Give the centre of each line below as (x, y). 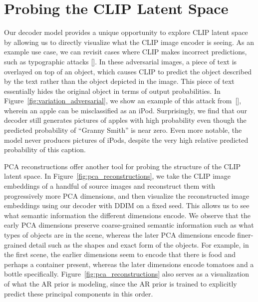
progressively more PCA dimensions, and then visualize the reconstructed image (127, 195)
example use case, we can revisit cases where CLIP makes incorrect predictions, (126, 52)
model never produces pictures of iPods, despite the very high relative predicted (126, 140)
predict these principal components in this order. (79, 293)
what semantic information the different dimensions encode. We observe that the (127, 215)
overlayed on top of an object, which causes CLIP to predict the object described (128, 71)
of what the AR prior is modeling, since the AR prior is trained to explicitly (121, 283)
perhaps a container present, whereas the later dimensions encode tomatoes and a (129, 264)
